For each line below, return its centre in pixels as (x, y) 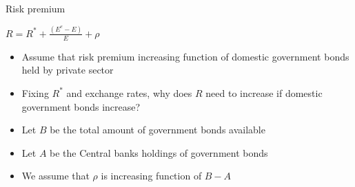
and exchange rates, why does (129, 92)
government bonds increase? (81, 106)
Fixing (35, 92)
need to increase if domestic (264, 92)
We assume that (55, 176)
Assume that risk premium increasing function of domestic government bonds (185, 56)
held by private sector (68, 70)
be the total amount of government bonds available (158, 130)
